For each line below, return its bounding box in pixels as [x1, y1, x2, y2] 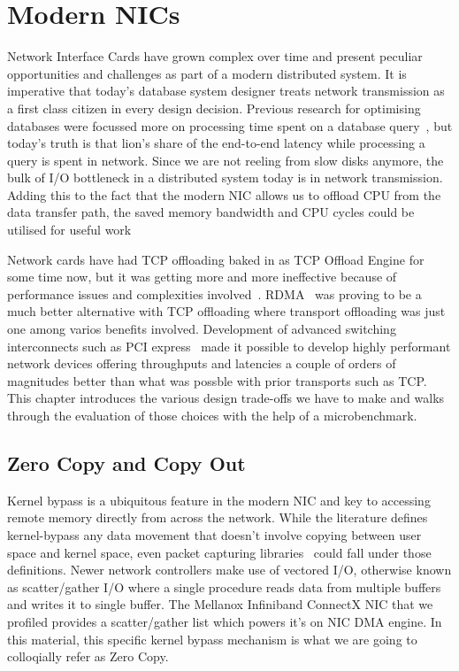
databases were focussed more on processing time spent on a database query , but [7, 116, 453, 135]
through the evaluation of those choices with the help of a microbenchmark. [7, 406, 417, 424]
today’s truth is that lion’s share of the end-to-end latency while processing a [7, 134, 425, 152]
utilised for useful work [7, 220, 132, 239]
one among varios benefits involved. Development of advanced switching [7, 320, 396, 338]
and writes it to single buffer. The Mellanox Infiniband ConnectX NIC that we [7, 595, 433, 613]
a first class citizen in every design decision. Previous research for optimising [7, 98, 421, 117]
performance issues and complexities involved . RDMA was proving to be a [7, 284, 422, 303]
